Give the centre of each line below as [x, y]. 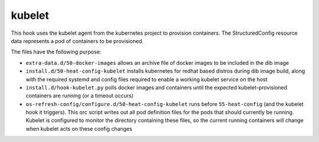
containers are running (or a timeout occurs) [80, 96]
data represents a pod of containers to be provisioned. [77, 41]
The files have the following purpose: [56, 52]
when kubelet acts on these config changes [79, 128]
